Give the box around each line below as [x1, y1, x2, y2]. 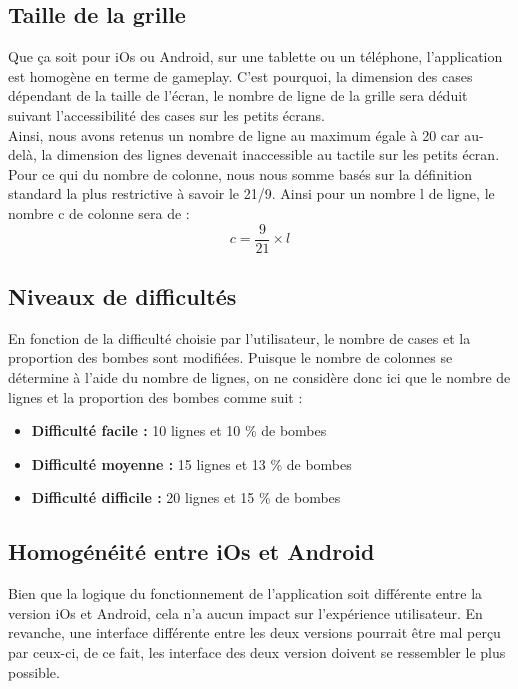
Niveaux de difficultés [8, 281, 237, 311]
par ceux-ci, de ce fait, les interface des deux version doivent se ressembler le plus [8, 641, 506, 662]
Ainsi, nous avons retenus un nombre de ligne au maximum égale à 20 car [8, 124, 460, 145]
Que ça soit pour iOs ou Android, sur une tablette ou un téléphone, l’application [8, 46, 503, 67]
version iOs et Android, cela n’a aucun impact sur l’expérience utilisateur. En [8, 602, 483, 623]
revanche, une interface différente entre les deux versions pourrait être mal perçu [8, 622, 501, 643]
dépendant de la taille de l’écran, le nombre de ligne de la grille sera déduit [8, 85, 468, 106]
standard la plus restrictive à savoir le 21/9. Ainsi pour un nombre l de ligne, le [8, 183, 495, 204]
